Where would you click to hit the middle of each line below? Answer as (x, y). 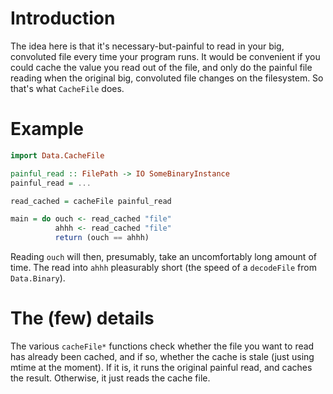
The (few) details (82, 318)
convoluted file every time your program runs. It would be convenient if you (165, 56)
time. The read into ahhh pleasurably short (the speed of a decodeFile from (163, 267)
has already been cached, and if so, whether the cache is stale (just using (162, 356)
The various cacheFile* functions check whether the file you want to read (162, 346)
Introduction (63, 18)
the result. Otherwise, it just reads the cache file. (110, 378)
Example (47, 129)
